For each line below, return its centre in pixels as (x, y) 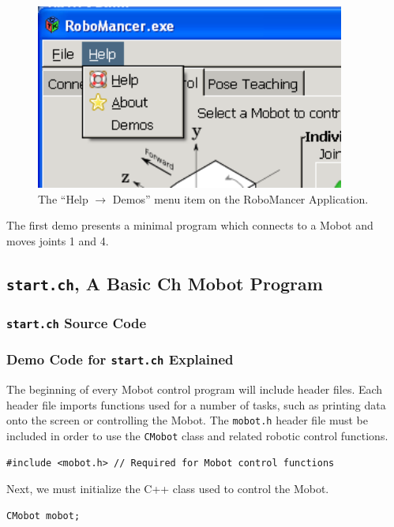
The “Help (63, 198)
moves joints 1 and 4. (58, 240)
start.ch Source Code (77, 322)
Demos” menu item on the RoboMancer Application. (240, 198)
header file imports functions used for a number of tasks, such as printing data (196, 404)
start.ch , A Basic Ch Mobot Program (165, 283)
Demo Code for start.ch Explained (120, 359)
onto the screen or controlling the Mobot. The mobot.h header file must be (187, 420)
